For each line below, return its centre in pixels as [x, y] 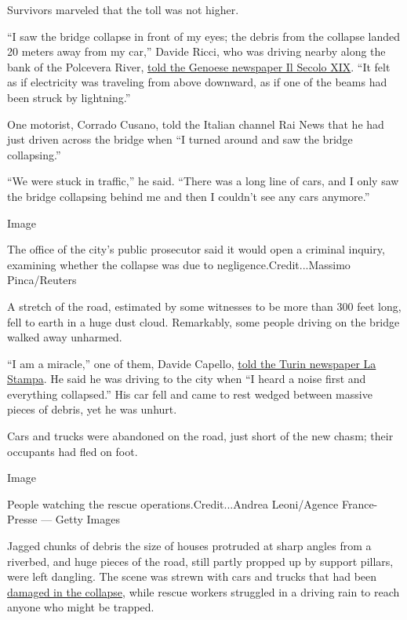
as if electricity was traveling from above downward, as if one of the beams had [197, 82]
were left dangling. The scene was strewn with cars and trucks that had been [192, 576]
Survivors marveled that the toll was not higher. [123, 9]
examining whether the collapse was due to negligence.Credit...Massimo [179, 264]
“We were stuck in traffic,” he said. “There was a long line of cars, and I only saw [203, 181]
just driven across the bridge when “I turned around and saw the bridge [180, 139]
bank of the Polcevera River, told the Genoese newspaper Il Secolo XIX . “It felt [199, 66]
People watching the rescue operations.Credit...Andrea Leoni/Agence [173, 503]
